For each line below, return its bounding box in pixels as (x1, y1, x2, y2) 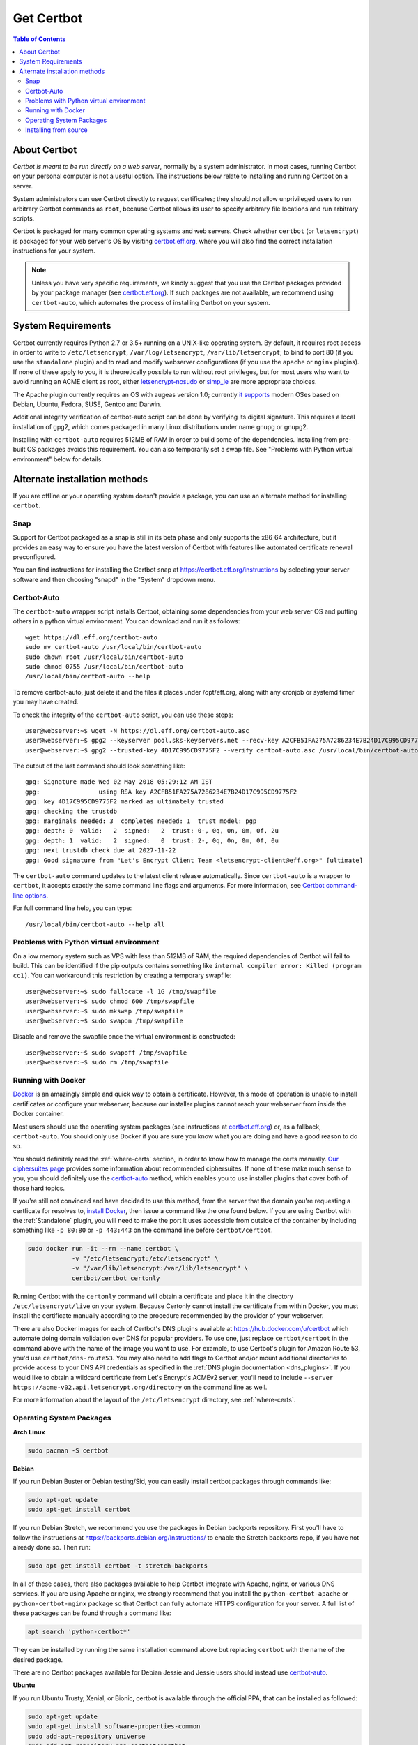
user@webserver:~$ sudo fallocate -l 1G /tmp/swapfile (25, 988, 217, 995)
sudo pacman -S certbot (27, 1446, 109, 1455)
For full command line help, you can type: (13, 904, 132, 912)
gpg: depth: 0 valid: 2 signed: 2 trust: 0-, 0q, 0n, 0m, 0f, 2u (25, 827, 279, 835)
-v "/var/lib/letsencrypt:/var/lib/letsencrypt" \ (71, 1264, 249, 1272)
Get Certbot (13, 10, 83, 26)
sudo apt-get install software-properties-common (27, 1723, 201, 1730)
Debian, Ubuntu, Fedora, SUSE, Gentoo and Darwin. (13, 400, 162, 408)
